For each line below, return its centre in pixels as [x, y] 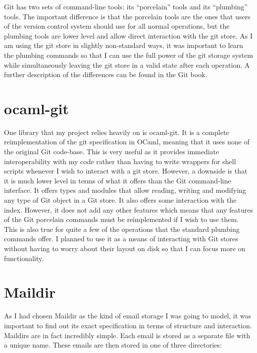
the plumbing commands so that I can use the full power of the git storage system [128, 55]
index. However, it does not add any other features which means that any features [128, 209]
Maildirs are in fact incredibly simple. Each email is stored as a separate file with [127, 335]
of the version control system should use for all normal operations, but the [117, 26]
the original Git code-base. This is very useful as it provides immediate [112, 152]
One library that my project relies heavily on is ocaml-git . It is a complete [117, 132]
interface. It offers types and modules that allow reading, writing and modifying [125, 190]
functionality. [24, 258]
